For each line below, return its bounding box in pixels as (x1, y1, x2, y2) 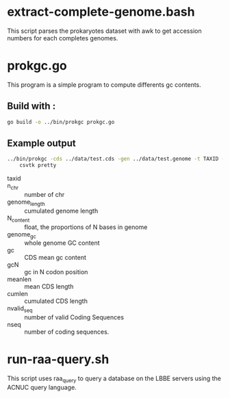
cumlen (7, 290, 29, 298)
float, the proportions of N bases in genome (24, 223, 148, 231)
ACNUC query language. (7, 383, 77, 391)
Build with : (7, 101, 56, 112)
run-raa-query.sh (7, 351, 110, 367)
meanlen (7, 275, 32, 284)
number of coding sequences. (24, 328, 110, 336)
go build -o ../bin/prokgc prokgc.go (7, 118, 115, 125)
